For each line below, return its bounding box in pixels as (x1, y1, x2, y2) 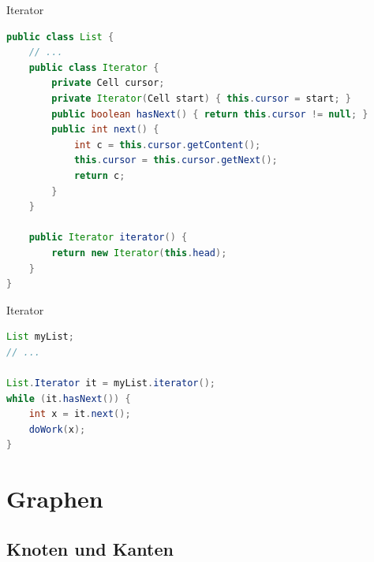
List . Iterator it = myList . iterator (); (6, 378, 215, 389)
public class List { (6, 31, 114, 43)
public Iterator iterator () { (28, 232, 188, 244)
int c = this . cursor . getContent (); (73, 139, 261, 151)
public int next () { (51, 124, 159, 136)
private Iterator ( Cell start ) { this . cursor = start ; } (51, 92, 351, 104)
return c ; (73, 169, 125, 181)
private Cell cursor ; (51, 77, 165, 89)
